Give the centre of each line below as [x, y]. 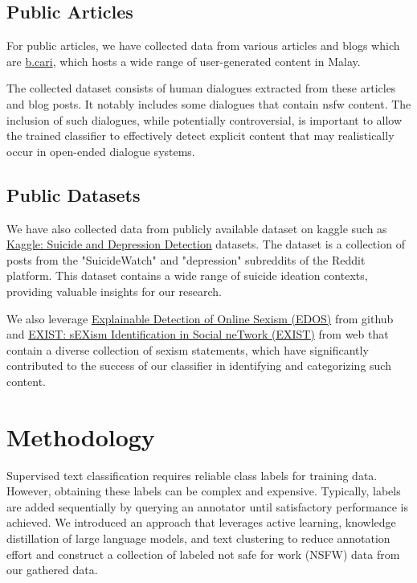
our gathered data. [52, 570]
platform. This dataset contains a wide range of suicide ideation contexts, [187, 275]
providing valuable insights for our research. [114, 291]
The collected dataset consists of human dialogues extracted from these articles [201, 88]
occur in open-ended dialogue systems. [101, 151]
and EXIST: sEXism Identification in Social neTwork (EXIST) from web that [198, 334]
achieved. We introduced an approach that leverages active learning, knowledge [201, 522]
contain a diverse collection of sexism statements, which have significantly [188, 349]
